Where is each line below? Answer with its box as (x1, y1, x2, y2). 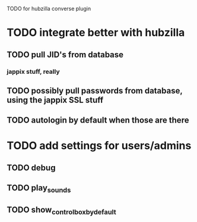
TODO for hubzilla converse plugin (7, 5, 91, 12)
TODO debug (7, 162, 56, 173)
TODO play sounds (7, 183, 71, 195)
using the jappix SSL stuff (7, 95, 104, 105)
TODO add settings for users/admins (7, 139, 192, 152)
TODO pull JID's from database (7, 49, 124, 60)
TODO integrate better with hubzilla (7, 26, 185, 39)
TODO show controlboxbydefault (7, 205, 116, 217)
